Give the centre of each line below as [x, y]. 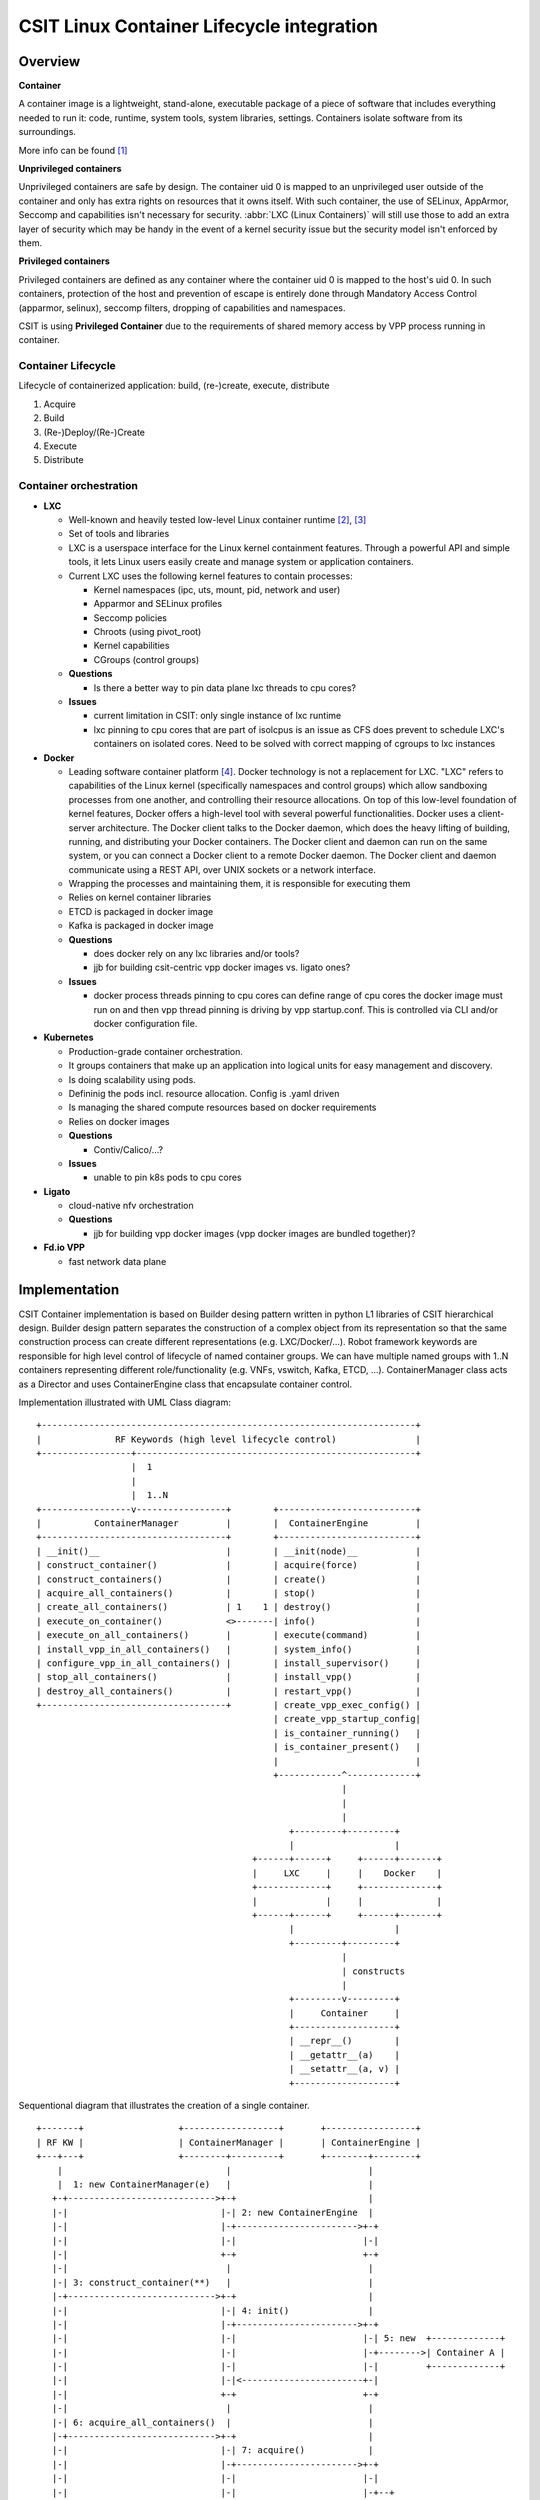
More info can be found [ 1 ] [73, 150]
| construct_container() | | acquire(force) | [229, 1565]
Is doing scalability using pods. [132, 1079]
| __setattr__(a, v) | [344, 2069]
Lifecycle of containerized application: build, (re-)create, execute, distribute [174, 386]
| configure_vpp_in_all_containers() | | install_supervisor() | [229, 1663]
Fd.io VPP [64, 1247]
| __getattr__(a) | [344, 2054]
